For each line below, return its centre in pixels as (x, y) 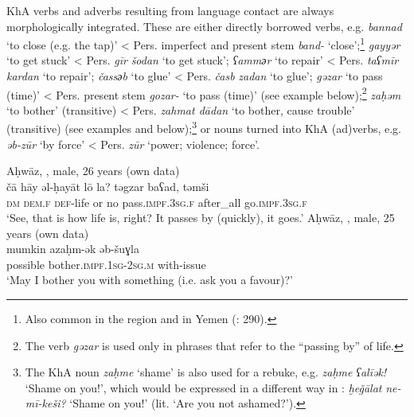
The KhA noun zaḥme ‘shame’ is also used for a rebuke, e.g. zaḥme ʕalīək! (206, 372)
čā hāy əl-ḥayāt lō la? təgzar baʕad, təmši (108, 186)
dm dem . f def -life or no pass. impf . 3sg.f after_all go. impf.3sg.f (157, 202)
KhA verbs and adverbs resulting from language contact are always (170, 10)
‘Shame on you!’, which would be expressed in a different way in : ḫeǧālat (203, 387)
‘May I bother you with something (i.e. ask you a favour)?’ (150, 280)
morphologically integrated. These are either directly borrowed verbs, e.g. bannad (204, 26)
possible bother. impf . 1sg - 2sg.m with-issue (106, 264)
